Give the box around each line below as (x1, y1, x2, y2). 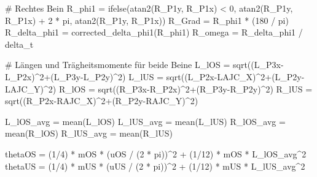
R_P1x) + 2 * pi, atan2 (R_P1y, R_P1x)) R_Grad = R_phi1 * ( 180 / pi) (5, 13, 289, 26)
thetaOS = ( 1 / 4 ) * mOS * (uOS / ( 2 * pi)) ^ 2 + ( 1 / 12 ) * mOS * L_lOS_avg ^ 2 (5, 147, 307, 160)
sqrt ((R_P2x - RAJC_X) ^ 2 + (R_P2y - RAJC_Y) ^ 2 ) (5, 94, 198, 107)
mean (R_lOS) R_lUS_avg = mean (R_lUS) (5, 127, 173, 140)
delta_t (5, 37, 34, 50)
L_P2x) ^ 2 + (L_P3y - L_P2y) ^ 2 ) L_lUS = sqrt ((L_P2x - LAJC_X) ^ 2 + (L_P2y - (5, 70, 305, 83)
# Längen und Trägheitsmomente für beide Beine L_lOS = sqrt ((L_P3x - (5, 58, 284, 71)
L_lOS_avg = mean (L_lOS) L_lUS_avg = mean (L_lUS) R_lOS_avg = (5, 115, 286, 127)
